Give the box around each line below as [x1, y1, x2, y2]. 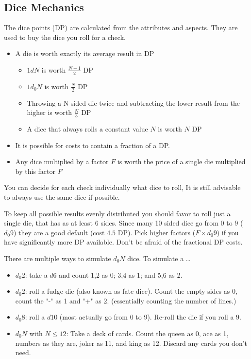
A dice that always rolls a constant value [27, 124, 148, 134]
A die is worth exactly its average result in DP [15, 48, 154, 58]
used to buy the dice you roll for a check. [4, 32, 126, 42]
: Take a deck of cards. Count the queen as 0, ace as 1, [66, 328, 229, 338]
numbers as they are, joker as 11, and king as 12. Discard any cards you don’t [15, 338, 248, 348]
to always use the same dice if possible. [4, 192, 120, 202]
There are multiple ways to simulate [4, 253, 111, 263]
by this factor [15, 166, 55, 176]
